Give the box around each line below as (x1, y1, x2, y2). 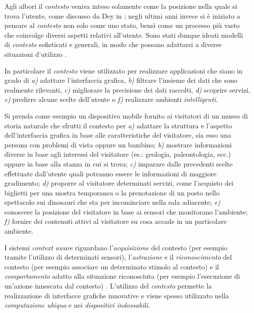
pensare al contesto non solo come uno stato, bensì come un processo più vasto (4, 20, 240, 30)
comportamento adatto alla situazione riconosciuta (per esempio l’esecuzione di (4, 271, 240, 281)
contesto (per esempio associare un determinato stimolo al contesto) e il (4, 261, 219, 271)
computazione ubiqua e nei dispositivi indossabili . (4, 300, 150, 310)
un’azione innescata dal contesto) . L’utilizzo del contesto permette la (4, 281, 212, 291)
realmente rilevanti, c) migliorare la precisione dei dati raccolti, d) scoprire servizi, (4, 84, 251, 95)
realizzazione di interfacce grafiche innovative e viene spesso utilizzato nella (4, 290, 229, 300)
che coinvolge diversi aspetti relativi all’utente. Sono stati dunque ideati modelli (4, 29, 243, 40)
